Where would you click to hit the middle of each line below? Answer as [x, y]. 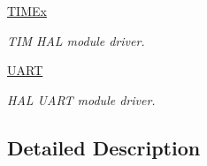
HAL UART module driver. [81, 99]
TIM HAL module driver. [76, 40]
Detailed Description [104, 147]
